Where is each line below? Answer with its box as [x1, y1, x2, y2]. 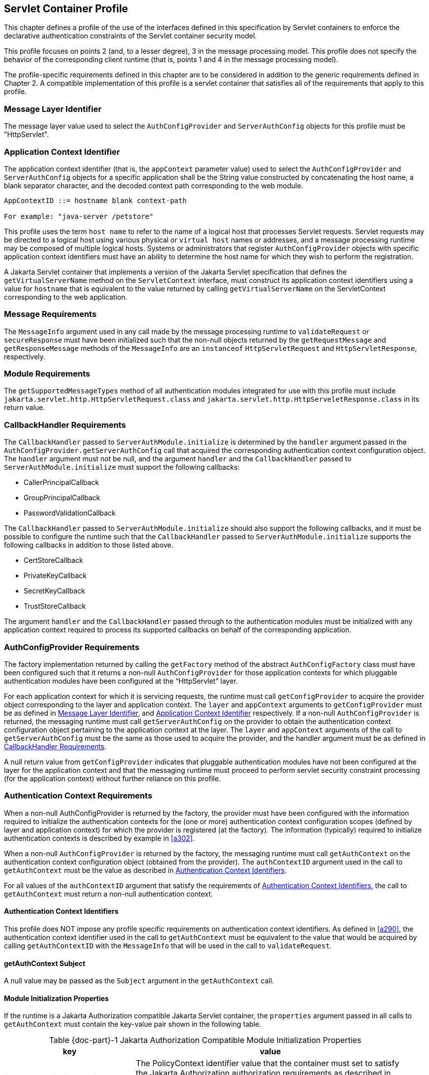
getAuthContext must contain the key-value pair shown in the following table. [4, 1020, 262, 1029]
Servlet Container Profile [4, 2, 128, 15]
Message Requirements [4, 309, 97, 319]
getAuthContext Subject [4, 959, 86, 968]
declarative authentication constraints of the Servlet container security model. [4, 32, 257, 40]
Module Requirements [4, 369, 90, 379]
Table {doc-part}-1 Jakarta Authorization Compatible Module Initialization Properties [49, 1035, 362, 1045]
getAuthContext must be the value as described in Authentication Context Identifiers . [4, 866, 287, 874]
